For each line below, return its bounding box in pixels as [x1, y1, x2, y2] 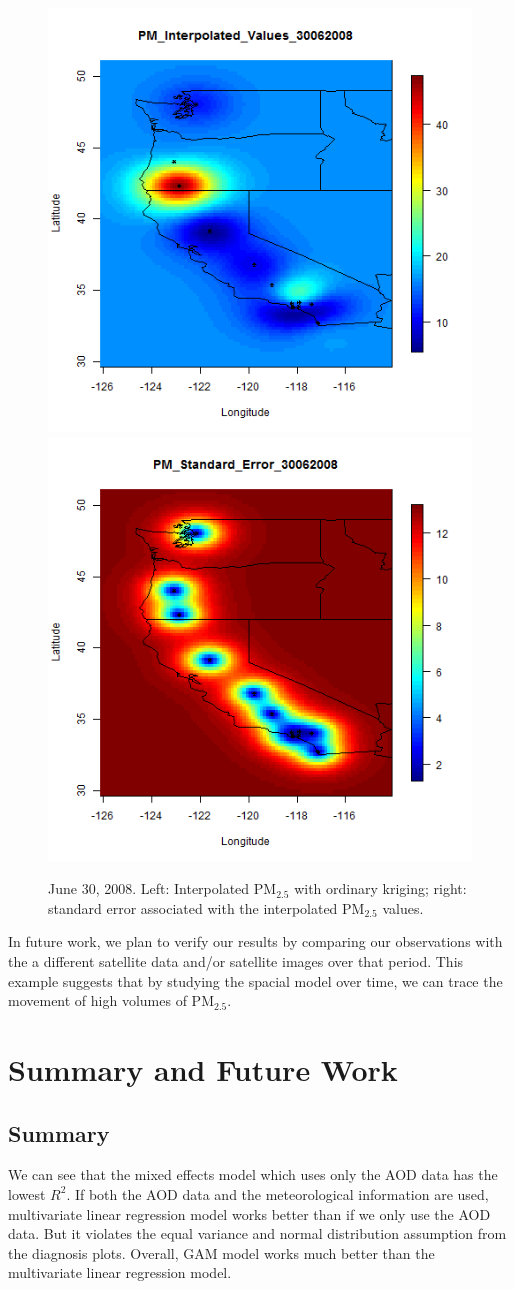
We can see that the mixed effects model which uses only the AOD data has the [8, 1164, 498, 1185]
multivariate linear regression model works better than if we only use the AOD [8, 1203, 491, 1224]
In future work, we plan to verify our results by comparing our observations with [8, 931, 503, 952]
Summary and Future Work [8, 1048, 398, 1089]
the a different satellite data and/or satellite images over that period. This [8, 950, 464, 971]
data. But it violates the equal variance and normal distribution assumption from [8, 1223, 507, 1244]
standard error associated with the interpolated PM [48, 897, 365, 918]
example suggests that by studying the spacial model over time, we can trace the [8, 970, 503, 991]
